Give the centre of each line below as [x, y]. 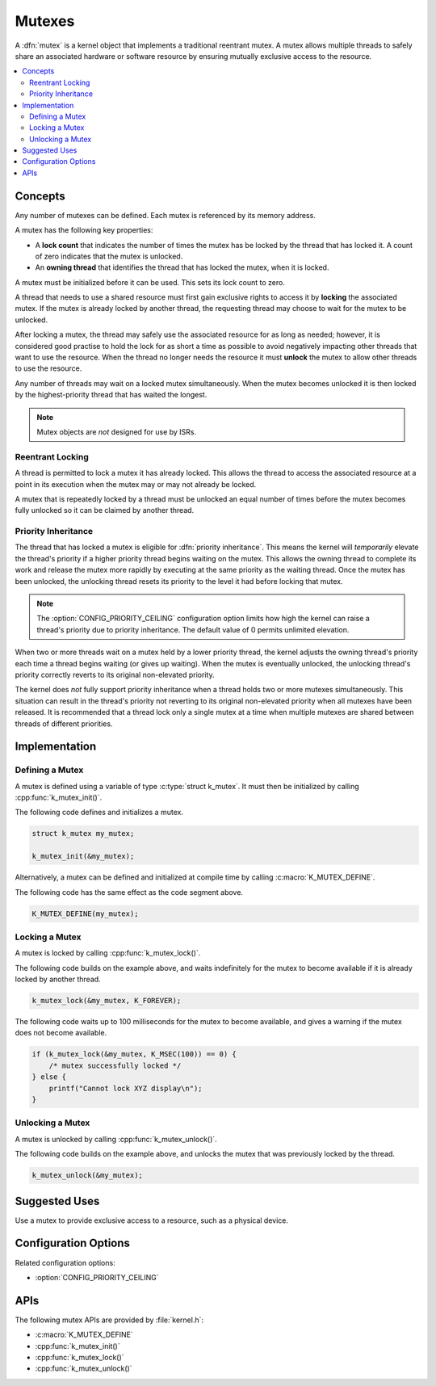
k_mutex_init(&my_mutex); [83, 857]
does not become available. [61, 1033]
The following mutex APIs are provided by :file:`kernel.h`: [109, 1320]
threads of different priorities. [64, 724]
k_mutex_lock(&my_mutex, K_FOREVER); [107, 1001]
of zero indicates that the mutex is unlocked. [109, 256]
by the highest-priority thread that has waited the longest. [111, 395]
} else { [49, 1077]
